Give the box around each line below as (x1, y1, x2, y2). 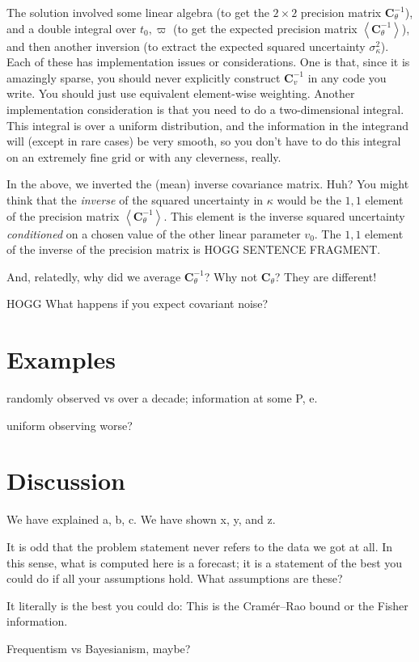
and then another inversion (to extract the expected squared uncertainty (6, 37, 366, 54)
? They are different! (274, 268, 377, 285)
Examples (6, 343, 116, 376)
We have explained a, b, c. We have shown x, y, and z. (6, 511, 276, 528)
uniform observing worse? (6, 416, 133, 433)
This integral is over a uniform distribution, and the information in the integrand (6, 116, 409, 133)
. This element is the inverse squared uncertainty (163, 207, 405, 224)
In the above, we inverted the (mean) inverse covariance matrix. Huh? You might (6, 175, 409, 192)
